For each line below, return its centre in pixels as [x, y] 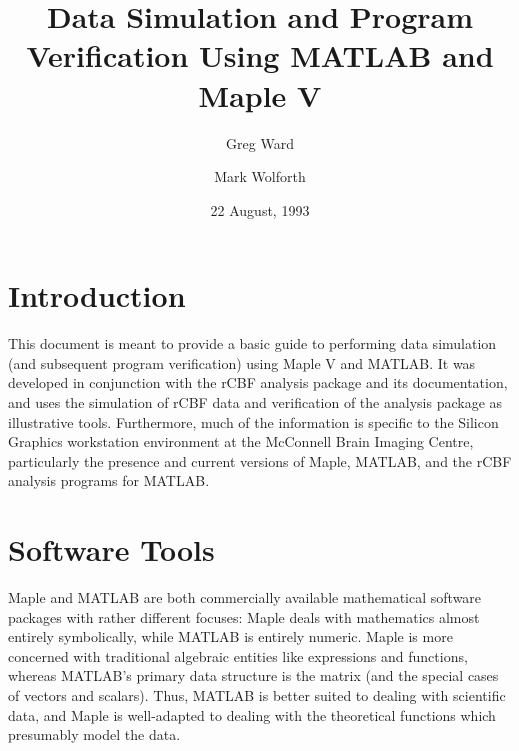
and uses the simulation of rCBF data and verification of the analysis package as [255, 402]
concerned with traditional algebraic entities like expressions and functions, [238, 655]
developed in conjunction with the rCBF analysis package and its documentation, [258, 382]
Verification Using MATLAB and [260, 55]
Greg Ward [260, 142]
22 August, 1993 [260, 209]
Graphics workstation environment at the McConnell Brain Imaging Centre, [241, 441]
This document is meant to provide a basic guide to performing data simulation [252, 343]
